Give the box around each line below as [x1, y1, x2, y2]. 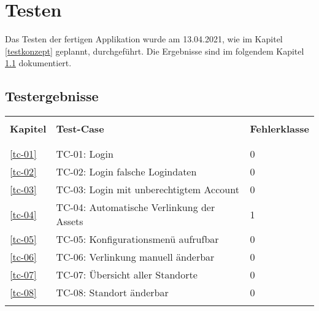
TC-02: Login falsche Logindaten [56, 164, 197, 179]
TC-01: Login [56, 147, 113, 161]
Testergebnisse [5, 86, 99, 106]
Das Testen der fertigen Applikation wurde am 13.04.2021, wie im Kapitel [5, 33, 283, 45]
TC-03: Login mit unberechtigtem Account [56, 182, 239, 197]
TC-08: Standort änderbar [56, 285, 169, 300]
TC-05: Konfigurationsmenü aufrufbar [56, 232, 219, 247]
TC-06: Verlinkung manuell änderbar [56, 250, 215, 264]
